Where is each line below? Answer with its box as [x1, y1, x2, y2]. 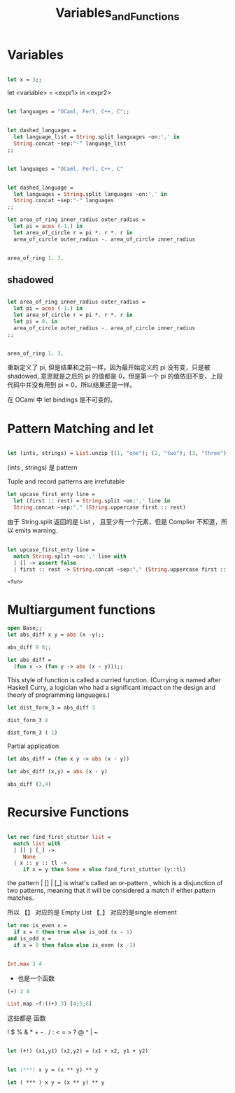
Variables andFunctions [55, 5, 180, 23]
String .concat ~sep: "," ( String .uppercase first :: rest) [13, 504, 187, 512]
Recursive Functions [7, 805, 129, 820]
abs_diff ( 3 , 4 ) [7, 781, 52, 788]
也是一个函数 [17, 974, 55, 982]
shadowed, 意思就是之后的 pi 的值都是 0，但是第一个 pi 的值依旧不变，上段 [7, 372, 223, 381]
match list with [13, 840, 61, 847]
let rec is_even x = [7, 922, 68, 929]
